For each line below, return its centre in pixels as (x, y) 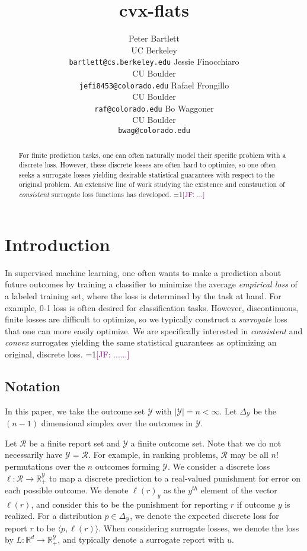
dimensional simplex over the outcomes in (117, 423)
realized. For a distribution (53, 516)
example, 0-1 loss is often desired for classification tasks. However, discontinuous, (152, 307)
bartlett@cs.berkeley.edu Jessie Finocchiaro (154, 61)
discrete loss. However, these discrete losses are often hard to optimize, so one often (147, 165)
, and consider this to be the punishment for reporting (129, 504)
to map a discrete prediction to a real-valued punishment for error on (175, 478)
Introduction (57, 244)
